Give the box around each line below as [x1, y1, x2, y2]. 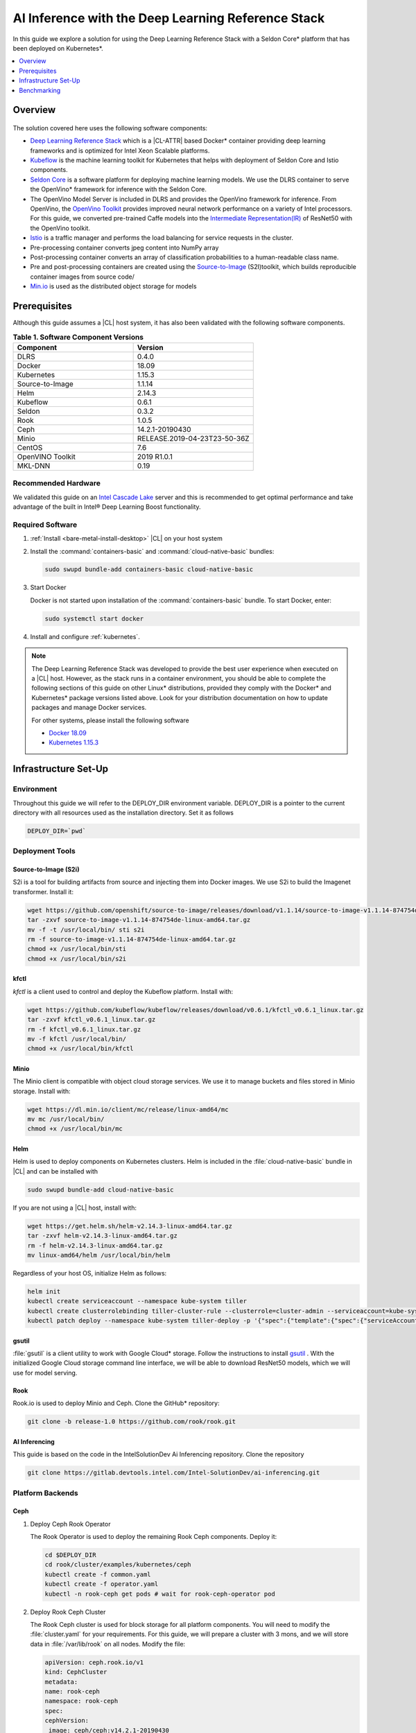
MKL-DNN [17, 461, 51, 471]
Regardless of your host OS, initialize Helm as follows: [12, 1269, 167, 1277]
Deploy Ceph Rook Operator [30, 1519, 111, 1528]
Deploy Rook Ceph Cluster [30, 1608, 106, 1616]
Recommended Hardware [12, 478, 101, 488]
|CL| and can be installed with [12, 1167, 98, 1175]
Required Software [12, 520, 78, 530]
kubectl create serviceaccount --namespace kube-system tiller [27, 1297, 248, 1305]
